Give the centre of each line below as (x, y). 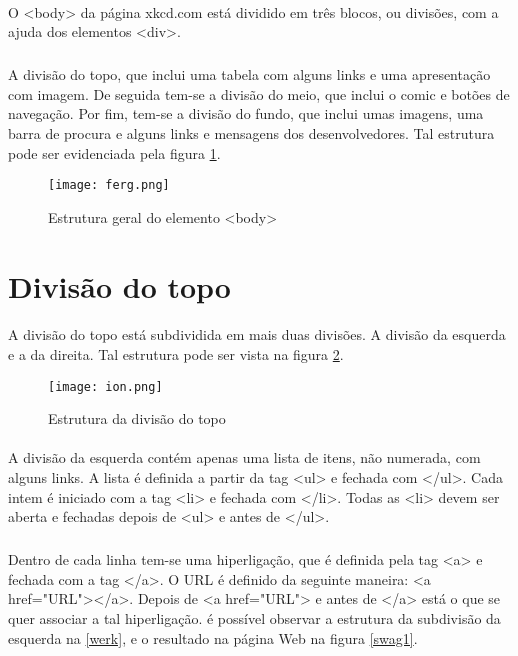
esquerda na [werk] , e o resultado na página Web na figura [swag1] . (213, 637)
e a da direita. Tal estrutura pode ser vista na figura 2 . (176, 353)
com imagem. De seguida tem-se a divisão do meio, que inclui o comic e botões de (259, 93)
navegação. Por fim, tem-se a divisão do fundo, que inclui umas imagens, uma (246, 113)
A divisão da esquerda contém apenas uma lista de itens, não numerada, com (244, 457)
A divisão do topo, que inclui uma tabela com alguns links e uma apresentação (249, 74)
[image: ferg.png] (109, 185)
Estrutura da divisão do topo (137, 418)
